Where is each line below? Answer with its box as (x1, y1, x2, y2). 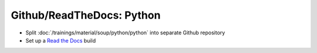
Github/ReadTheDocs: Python (11, 9, 161, 22)
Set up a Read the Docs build (25, 37, 96, 44)
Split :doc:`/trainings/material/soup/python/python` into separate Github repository (25, 29, 225, 36)
